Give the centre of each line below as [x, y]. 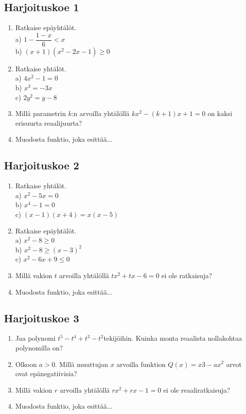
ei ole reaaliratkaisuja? [197, 389]
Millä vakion [34, 389]
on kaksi [220, 113]
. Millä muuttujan [82, 364]
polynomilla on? [39, 347]
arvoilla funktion [141, 364]
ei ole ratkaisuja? [187, 275]
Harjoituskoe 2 [42, 165]
